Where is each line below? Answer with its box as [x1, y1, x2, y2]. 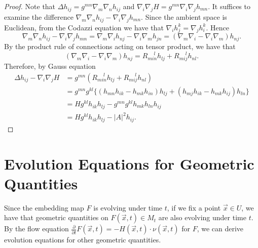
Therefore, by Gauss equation [4, 61, 96, 71]
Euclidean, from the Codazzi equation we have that [4, 22, 164, 32]
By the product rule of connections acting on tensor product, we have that [4, 41, 236, 52]
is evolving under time [93, 202, 163, 213]
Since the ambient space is [145, 11, 227, 22]
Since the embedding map [4, 202, 84, 213]
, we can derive [197, 223, 244, 234]
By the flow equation [4, 223, 69, 234]
